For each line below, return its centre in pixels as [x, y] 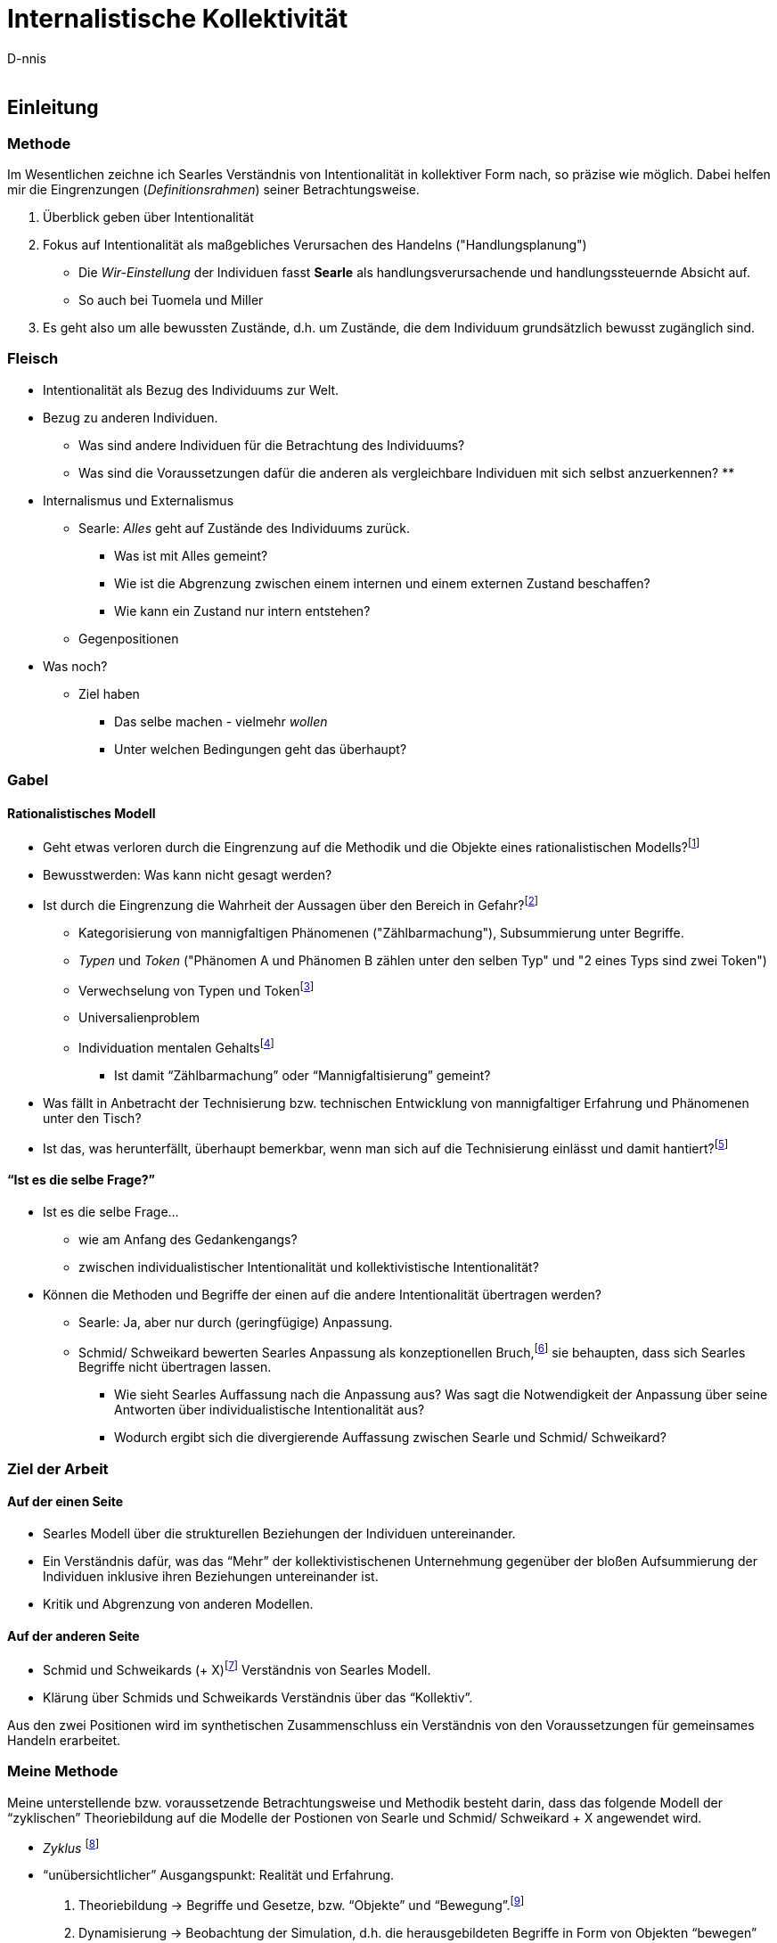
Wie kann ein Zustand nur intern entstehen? [242, 611]
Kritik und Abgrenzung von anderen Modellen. [178, 1604]
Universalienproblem [139, 1018]
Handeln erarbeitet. [64, 1740]
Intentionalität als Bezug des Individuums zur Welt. [191, 389]
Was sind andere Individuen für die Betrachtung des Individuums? [272, 445]
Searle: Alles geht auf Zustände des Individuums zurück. [245, 528]
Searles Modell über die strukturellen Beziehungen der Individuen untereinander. [279, 1534]
